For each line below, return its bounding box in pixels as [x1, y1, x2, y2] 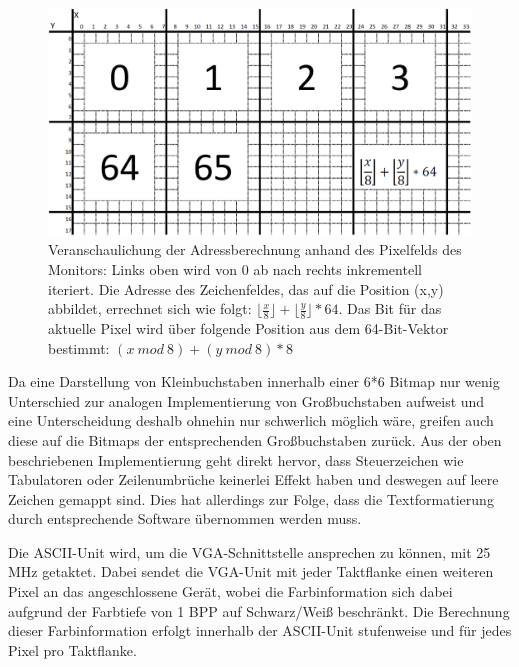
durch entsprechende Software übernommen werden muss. [8, 508, 362, 529]
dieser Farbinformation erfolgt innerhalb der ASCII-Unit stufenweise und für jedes [8, 620, 512, 641]
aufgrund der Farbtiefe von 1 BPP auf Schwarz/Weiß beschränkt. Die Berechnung [8, 600, 510, 621]
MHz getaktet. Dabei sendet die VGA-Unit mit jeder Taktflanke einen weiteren [8, 561, 494, 582]
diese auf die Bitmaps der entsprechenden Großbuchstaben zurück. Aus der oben [8, 429, 502, 450]
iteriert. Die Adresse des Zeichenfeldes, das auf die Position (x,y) [48, 278, 444, 299]
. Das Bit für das [338, 298, 442, 319]
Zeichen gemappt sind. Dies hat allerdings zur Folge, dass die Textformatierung [8, 488, 494, 509]
